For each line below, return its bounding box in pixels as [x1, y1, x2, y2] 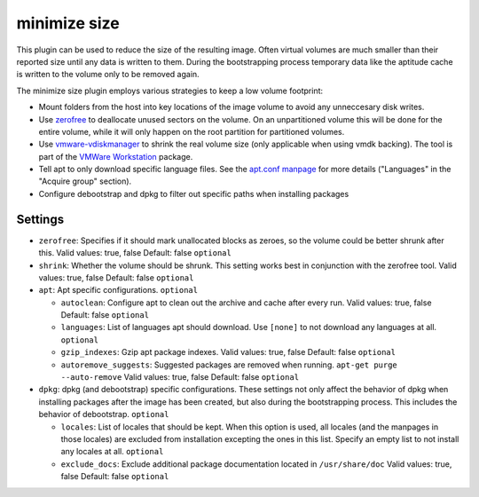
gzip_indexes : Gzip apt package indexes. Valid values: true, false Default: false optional [60, 347, 397, 358]
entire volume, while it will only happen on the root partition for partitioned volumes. [38, 126, 345, 137]
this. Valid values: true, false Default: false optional [38, 248, 232, 258]
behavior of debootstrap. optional [38, 409, 169, 420]
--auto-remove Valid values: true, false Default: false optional [60, 372, 300, 383]
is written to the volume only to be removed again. [16, 69, 200, 80]
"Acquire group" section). [38, 176, 132, 186]
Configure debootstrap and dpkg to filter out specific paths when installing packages [38, 188, 349, 199]
